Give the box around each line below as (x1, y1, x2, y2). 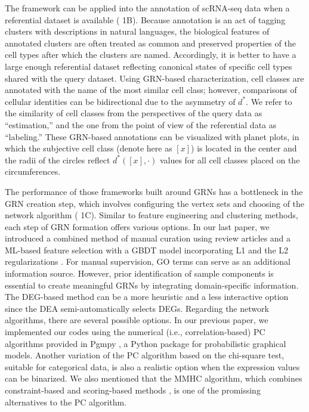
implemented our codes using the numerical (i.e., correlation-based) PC (5, 326, 265, 338)
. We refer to (246, 95, 292, 107)
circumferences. (5, 165, 61, 178)
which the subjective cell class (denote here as (5, 142, 172, 154)
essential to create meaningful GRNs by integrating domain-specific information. (5, 278, 299, 291)
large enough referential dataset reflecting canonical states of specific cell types (5, 60, 292, 72)
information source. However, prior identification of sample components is (5, 267, 274, 280)
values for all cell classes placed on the (159, 153, 300, 166)
